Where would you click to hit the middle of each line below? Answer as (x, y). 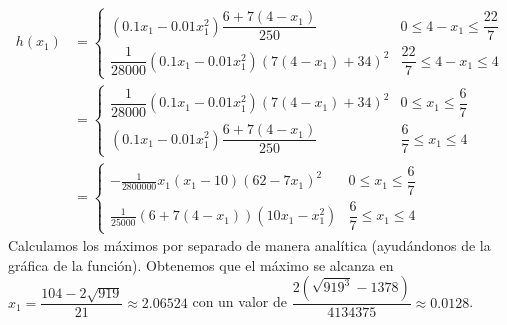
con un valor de (239, 301)
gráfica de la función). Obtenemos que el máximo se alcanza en (201, 264)
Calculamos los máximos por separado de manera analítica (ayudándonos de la (249, 245)
